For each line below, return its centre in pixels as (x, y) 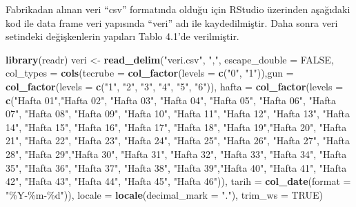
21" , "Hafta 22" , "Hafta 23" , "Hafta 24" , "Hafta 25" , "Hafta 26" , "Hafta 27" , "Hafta (178, 140)
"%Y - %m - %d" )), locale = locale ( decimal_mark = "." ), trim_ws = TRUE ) (164, 194)
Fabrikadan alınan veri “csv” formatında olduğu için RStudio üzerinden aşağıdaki (178, 9)
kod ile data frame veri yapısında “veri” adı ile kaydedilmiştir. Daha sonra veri (172, 22)
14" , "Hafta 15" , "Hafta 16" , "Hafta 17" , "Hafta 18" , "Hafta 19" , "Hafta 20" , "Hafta (176, 127)
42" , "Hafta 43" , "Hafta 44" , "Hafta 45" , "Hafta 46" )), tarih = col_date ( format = (178, 181)
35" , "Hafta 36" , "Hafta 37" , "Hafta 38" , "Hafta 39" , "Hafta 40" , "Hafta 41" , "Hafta (176, 167)
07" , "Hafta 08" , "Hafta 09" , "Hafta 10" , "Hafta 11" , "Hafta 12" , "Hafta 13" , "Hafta (178, 114)
